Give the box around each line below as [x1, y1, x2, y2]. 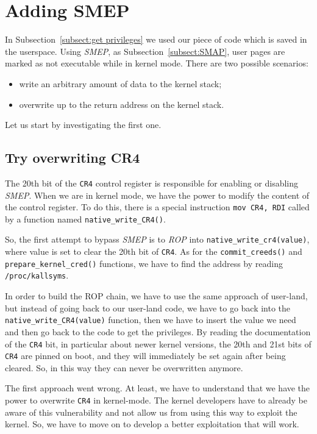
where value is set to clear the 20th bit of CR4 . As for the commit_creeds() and [5, 245, 302, 258]
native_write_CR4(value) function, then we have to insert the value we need [5, 313, 296, 326]
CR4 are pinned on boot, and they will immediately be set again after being [5, 349, 286, 362]
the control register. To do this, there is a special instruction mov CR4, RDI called [5, 201, 310, 213]
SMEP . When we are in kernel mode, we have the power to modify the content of [5, 188, 310, 201]
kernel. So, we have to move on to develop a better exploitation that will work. [5, 418, 299, 430]
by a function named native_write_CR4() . [5, 212, 166, 225]
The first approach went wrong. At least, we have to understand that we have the [5, 382, 310, 394]
